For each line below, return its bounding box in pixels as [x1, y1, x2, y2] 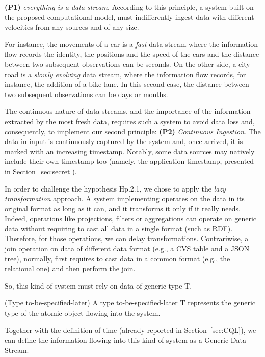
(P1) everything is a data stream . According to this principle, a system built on [5, 2, 254, 12]
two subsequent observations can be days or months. [5, 88, 168, 99]
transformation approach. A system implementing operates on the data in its [5, 193, 245, 204]
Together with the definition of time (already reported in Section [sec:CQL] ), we [5, 324, 256, 335]
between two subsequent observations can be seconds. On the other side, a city [5, 58, 250, 69]
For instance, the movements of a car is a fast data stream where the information [5, 38, 258, 49]
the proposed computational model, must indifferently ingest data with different [5, 11, 254, 22]
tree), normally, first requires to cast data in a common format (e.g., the [5, 253, 230, 264]
